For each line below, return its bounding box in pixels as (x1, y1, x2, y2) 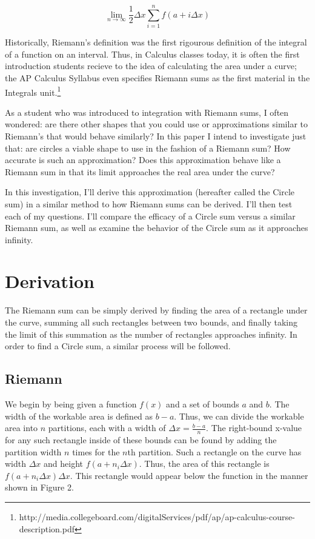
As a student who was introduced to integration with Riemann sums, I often (5, 105, 289, 118)
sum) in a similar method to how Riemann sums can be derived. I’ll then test (5, 197, 293, 210)
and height (44, 457, 83, 470)
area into (5, 421, 38, 434)
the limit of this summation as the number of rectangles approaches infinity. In (5, 327, 297, 340)
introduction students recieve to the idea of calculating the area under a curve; (5, 59, 297, 72)
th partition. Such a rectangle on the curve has (127, 445, 302, 458)
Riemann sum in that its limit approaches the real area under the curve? (5, 165, 275, 178)
